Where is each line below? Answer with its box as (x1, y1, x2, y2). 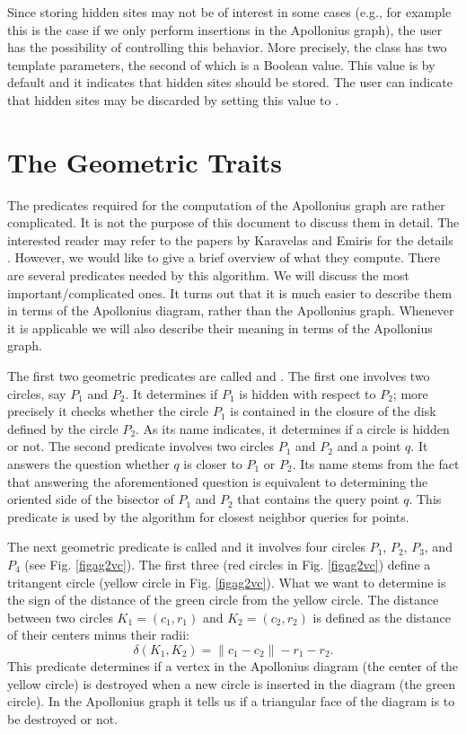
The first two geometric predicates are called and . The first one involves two (7, 367, 430, 385)
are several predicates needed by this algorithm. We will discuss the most (7, 266, 409, 285)
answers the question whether (7, 455, 170, 473)
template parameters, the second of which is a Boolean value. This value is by (7, 55, 435, 74)
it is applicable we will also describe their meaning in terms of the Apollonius (7, 318, 433, 337)
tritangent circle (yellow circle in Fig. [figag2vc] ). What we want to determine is (7, 572, 446, 591)
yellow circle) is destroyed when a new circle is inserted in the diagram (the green (7, 674, 456, 693)
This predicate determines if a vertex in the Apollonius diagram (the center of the (7, 656, 459, 675)
